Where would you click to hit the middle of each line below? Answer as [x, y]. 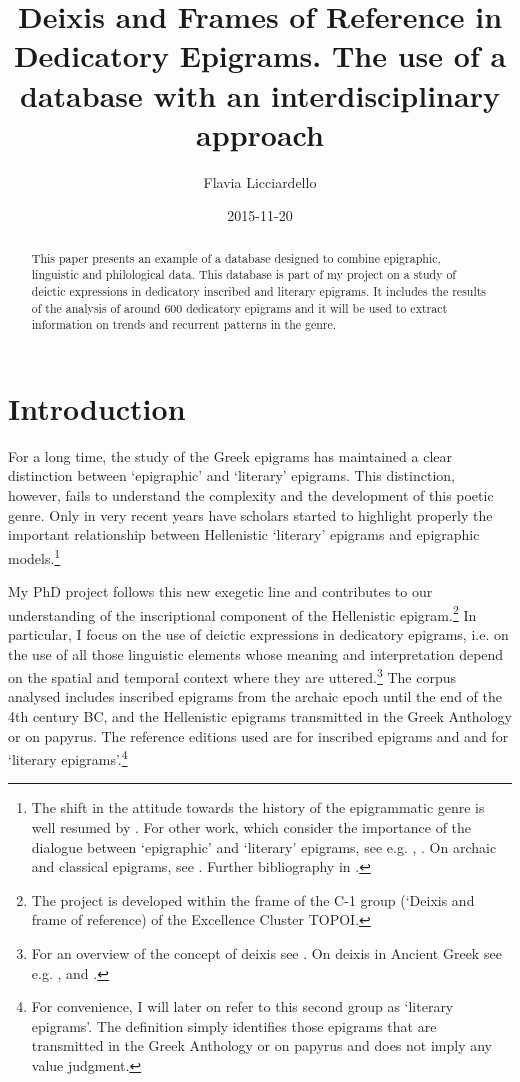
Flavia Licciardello [260, 181]
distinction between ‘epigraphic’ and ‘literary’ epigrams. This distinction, [231, 475]
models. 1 [34, 556]
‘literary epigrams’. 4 [68, 757]
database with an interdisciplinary [260, 94]
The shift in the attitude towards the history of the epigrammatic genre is [258, 807]
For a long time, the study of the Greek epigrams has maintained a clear [230, 455]
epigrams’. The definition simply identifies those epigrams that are [234, 1025]
